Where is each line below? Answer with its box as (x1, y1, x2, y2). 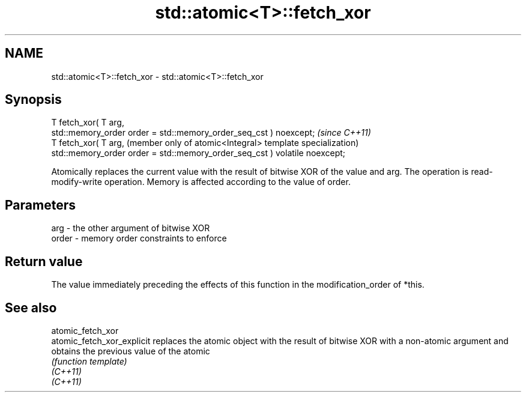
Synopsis (5, 92, 62, 108)
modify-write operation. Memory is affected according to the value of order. (51, 177, 351, 187)
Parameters (5, 197, 76, 213)
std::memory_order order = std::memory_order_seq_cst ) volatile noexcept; (51, 148, 346, 159)
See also (5, 300, 57, 315)
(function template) (51, 356, 127, 366)
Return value (5, 253, 83, 269)
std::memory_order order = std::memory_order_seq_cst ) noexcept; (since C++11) (51, 127, 371, 138)
